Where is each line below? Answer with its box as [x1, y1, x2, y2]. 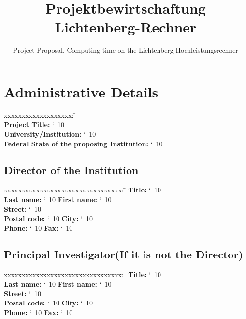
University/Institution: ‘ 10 [4, 129, 96, 139]
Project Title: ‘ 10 [4, 119, 65, 129]
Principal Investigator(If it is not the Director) [4, 246, 243, 261]
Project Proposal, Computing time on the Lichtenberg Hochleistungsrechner [13, 45, 238, 55]
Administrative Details [4, 81, 159, 101]
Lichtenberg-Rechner [55, 17, 197, 37]
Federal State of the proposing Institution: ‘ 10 [4, 138, 163, 148]
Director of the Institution [4, 162, 139, 177]
